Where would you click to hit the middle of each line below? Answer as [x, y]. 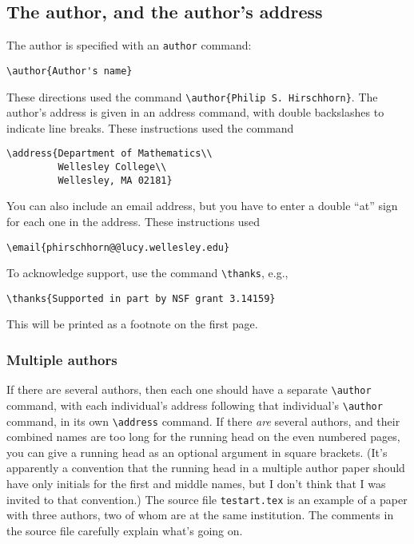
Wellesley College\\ [112, 167]
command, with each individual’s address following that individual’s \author [195, 405]
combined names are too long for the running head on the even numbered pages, [203, 437]
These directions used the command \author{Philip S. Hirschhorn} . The [192, 96]
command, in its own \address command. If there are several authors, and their [203, 421]
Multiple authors [62, 359]
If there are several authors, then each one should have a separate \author [189, 389]
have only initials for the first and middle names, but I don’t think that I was [196, 484]
